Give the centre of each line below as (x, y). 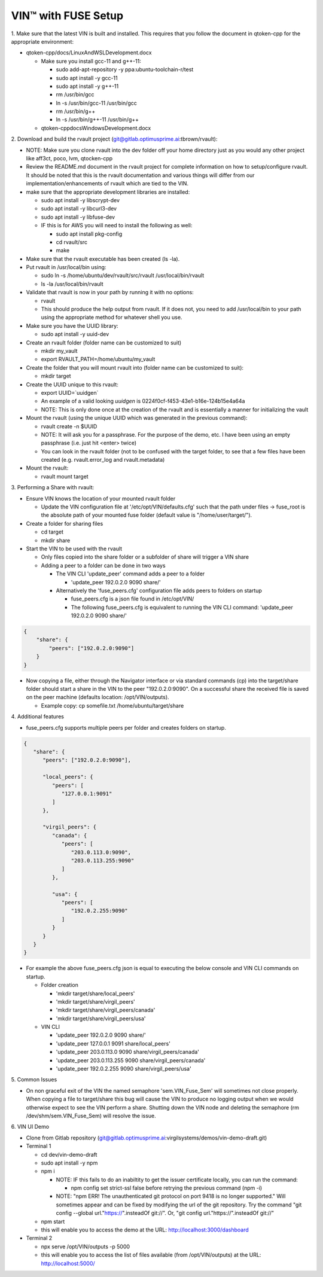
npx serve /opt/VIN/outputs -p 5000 (86, 1246)
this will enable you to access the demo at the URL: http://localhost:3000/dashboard (145, 1230)
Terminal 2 (39, 1238)
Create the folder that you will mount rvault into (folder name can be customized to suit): (135, 367)
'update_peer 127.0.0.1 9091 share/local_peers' (113, 1043)
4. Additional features (37, 717)
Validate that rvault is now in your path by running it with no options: (110, 292)
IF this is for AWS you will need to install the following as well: (117, 225)
